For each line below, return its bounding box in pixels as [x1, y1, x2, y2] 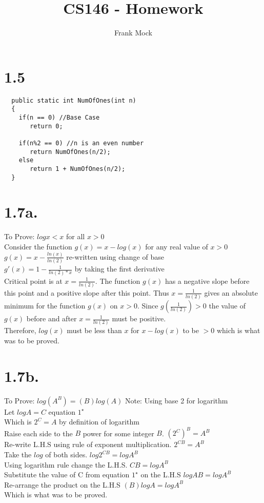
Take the [4, 449, 32, 460]
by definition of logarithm [59, 416, 139, 427]
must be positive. [112, 313, 166, 324]
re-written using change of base [66, 251, 164, 262]
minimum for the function [4, 300, 86, 311]
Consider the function [4, 241, 72, 252]
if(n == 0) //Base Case [18, 113, 100, 121]
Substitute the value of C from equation [4, 469, 130, 480]
